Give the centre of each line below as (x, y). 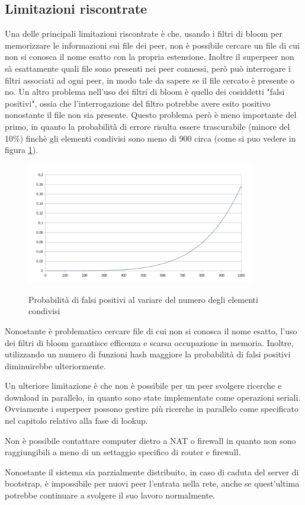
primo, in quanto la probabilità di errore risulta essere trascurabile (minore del (147, 126)
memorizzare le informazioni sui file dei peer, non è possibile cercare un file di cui (152, 45)
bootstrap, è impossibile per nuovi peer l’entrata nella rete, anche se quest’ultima (152, 483)
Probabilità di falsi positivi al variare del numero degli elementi (143, 299)
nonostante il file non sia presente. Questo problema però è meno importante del (151, 115)
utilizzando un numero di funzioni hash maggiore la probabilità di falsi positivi (148, 354)
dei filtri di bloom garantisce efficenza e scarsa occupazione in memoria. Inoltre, (149, 342)
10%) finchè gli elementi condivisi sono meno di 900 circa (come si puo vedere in (150, 138)
